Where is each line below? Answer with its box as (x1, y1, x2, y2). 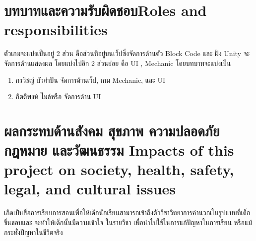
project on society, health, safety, (4, 159, 234, 180)
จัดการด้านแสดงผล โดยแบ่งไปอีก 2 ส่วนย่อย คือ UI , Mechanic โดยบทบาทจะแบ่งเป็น (4, 58, 231, 68)
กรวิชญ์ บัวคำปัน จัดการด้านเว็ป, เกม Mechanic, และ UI (15, 74, 165, 85)
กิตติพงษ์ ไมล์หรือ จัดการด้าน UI (15, 91, 101, 102)
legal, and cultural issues (4, 179, 176, 199)
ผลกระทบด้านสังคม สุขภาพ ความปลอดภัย (4, 120, 220, 140)
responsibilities (4, 19, 108, 40)
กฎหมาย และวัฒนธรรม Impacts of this (4, 140, 234, 160)
